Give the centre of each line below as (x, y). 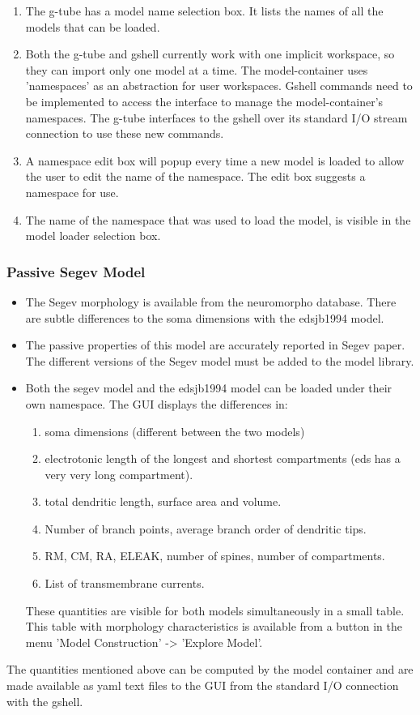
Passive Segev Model (76, 271)
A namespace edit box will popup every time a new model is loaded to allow (215, 160)
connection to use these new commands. (125, 133)
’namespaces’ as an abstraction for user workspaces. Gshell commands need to (219, 86)
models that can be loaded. (93, 26)
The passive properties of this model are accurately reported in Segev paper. (215, 345)
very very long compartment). (119, 474)
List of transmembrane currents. (125, 583)
